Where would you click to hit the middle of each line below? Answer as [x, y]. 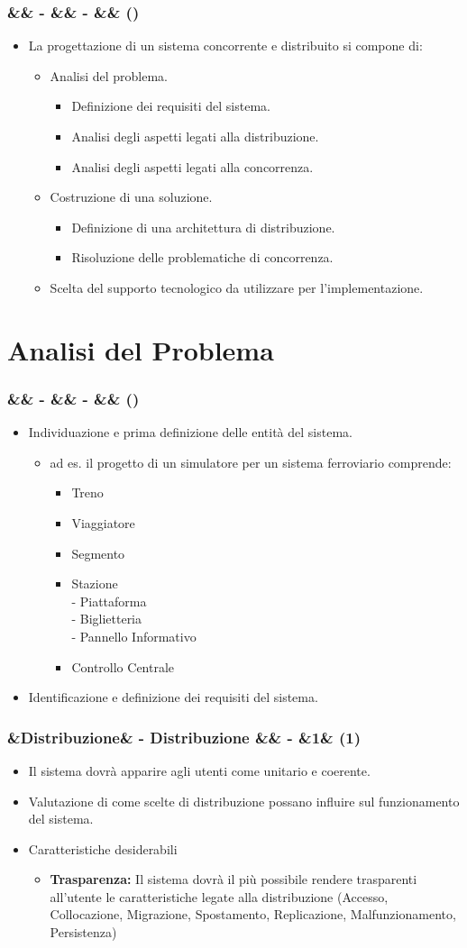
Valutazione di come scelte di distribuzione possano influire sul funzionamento [244, 801]
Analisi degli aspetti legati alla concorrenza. [192, 166]
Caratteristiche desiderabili [103, 848]
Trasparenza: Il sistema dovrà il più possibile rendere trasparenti [233, 879]
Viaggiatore [103, 522]
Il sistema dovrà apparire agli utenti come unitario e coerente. [199, 770]
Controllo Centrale [123, 666]
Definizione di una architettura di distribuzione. [203, 227]
